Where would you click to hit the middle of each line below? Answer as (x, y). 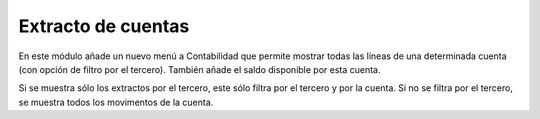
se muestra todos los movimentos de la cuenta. (116, 102)
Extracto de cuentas (104, 26)
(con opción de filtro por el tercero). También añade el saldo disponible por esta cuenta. (199, 69)
